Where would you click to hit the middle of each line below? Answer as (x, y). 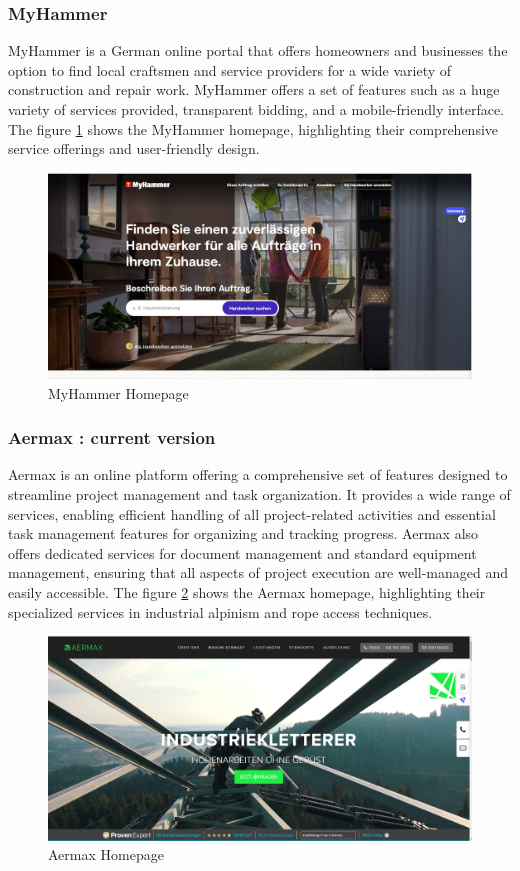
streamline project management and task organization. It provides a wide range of (259, 493)
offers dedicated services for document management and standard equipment (242, 552)
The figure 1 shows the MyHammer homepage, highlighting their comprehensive (253, 128)
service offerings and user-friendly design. (134, 148)
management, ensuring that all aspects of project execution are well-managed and (258, 572)
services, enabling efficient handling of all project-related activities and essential (252, 513)
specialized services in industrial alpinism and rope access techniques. (220, 611)
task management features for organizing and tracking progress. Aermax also (243, 533)
